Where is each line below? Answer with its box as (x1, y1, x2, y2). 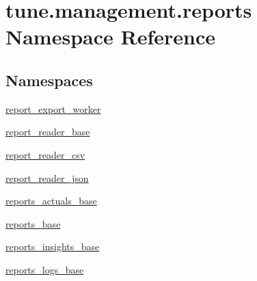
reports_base (5, 216, 61, 230)
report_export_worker (5, 101, 101, 116)
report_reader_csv (5, 147, 85, 161)
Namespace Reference (5, 23, 215, 51)
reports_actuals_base (5, 193, 97, 208)
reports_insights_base (5, 239, 100, 254)
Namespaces (5, 69, 93, 90)
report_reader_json (5, 170, 89, 185)
